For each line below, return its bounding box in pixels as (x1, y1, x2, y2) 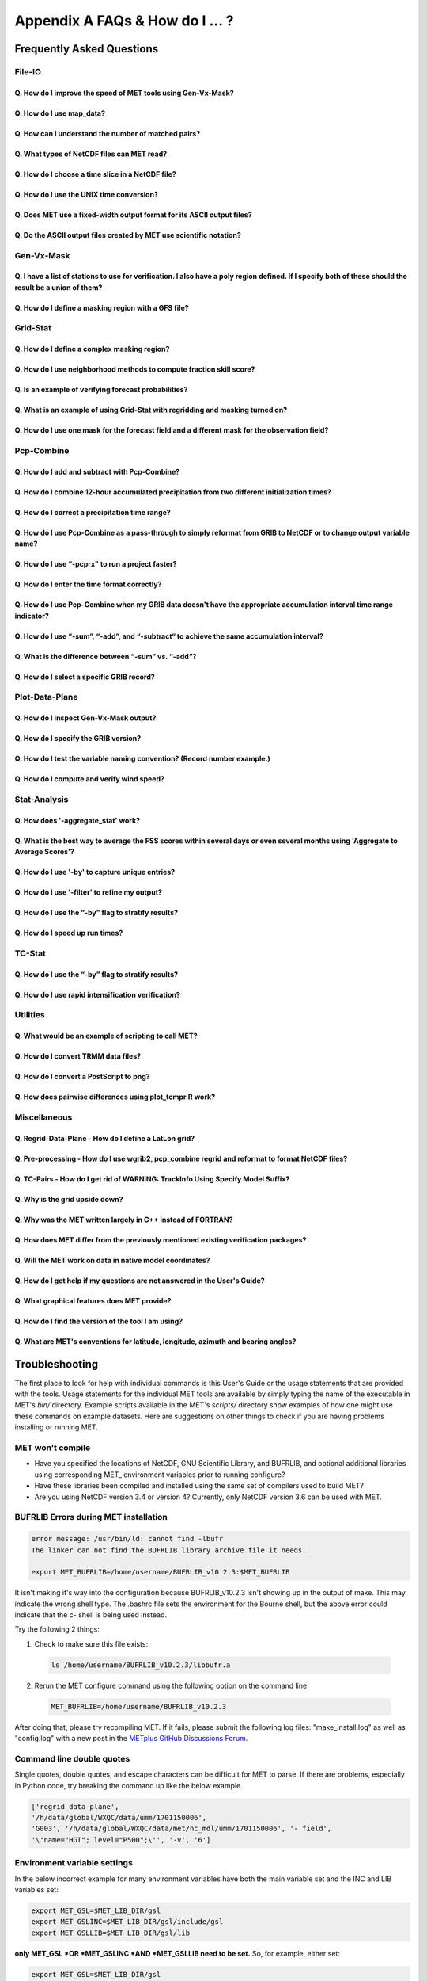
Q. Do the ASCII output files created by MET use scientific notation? (14, 230, 241, 239)
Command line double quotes (14, 1753, 130, 1764)
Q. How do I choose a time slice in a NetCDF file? (14, 169, 177, 178)
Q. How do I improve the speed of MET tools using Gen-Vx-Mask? (14, 88, 235, 97)
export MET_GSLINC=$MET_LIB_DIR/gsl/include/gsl (31, 1918, 224, 1926)
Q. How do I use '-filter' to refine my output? (14, 887, 162, 897)
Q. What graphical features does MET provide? (14, 1296, 172, 1305)
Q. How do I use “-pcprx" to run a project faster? (14, 559, 177, 569)
